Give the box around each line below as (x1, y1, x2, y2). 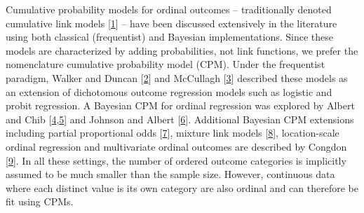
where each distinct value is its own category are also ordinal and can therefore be (6, 180, 358, 195)
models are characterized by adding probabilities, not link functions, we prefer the (6, 43, 358, 57)
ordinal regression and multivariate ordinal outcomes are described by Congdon (6, 139, 347, 153)
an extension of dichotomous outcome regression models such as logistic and (6, 84, 332, 99)
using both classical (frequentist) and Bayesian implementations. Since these (6, 29, 334, 44)
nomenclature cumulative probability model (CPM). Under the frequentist (6, 57, 325, 71)
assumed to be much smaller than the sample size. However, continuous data (6, 167, 335, 181)
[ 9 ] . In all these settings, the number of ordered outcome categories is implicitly (6, 153, 346, 167)
